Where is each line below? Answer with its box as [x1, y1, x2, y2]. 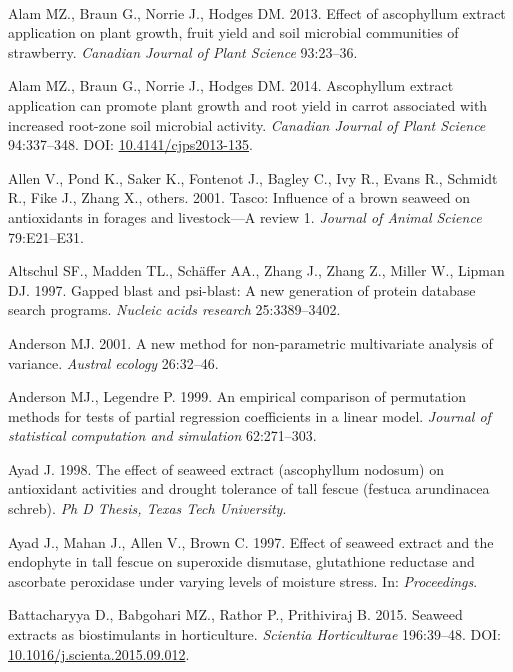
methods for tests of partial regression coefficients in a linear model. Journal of [8, 405, 491, 426]
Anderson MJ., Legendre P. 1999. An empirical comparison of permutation [8, 386, 466, 407]
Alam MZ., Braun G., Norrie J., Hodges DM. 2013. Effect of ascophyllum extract [8, 2, 506, 23]
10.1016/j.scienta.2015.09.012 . [8, 643, 190, 664]
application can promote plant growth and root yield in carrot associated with [8, 94, 488, 115]
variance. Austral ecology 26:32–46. [8, 352, 219, 373]
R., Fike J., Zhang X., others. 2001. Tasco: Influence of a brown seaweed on [8, 187, 471, 208]
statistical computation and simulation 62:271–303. [8, 425, 317, 446]
